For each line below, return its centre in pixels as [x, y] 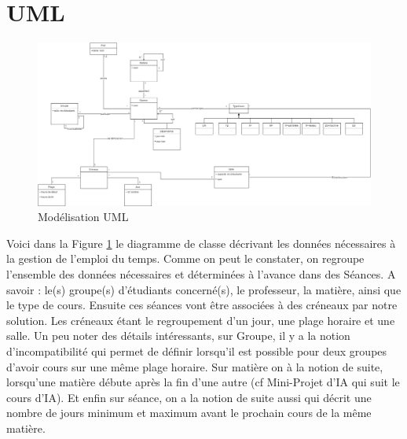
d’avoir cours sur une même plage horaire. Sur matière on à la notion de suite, [195, 366]
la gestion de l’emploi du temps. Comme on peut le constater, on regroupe [185, 258]
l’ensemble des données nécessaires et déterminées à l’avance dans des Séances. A [201, 273]
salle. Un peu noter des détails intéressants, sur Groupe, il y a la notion [178, 336]
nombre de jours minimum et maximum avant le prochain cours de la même [189, 413]
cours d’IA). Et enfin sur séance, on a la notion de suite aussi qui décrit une [189, 397]
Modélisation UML [83, 217]
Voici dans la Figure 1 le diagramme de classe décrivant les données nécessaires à [201, 243]
